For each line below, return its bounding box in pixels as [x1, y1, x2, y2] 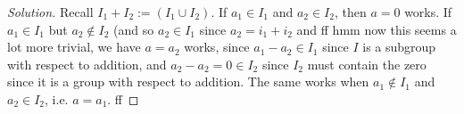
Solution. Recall [7, 3, 94, 20]
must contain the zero [307, 54, 427, 73]
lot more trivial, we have [7, 37, 141, 56]
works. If [404, 3, 452, 20]
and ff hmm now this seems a [296, 20, 457, 38]
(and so [113, 20, 154, 38]
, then [334, 3, 367, 20]
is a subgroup [362, 37, 436, 56]
